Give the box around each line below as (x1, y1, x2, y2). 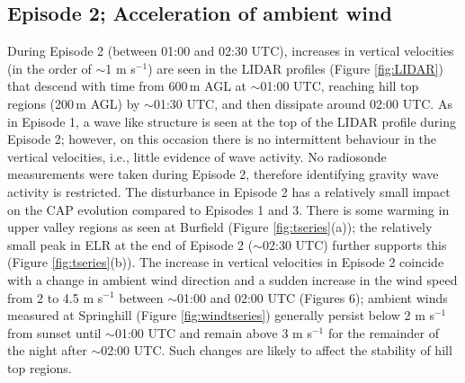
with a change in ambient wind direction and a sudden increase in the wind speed (7, 270, 458, 289)
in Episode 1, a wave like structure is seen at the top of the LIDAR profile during (7, 111, 456, 130)
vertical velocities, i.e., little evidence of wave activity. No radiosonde (7, 147, 387, 165)
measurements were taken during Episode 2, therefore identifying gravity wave (7, 165, 439, 183)
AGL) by (90, 94, 140, 112)
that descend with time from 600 (7, 76, 188, 95)
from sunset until (7, 323, 102, 342)
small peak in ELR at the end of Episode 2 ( (7, 235, 254, 254)
